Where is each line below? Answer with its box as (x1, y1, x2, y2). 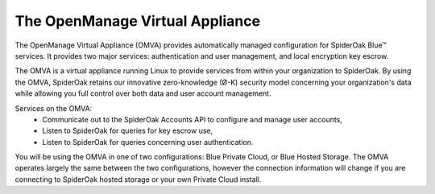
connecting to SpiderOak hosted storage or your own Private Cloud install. (14, 174, 262, 184)
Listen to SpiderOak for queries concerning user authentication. (42, 137, 254, 147)
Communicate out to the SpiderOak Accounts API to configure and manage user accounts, (42, 114, 342, 124)
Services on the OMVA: (14, 103, 93, 113)
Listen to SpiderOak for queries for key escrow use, (42, 126, 213, 136)
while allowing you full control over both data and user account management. (14, 89, 271, 98)
